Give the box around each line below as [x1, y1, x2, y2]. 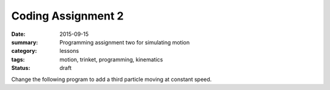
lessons [59, 47, 79, 55]
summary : [11, 38, 38, 46]
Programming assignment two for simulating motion [59, 38, 190, 46]
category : [11, 47, 37, 55]
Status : [11, 64, 31, 72]
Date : [11, 30, 26, 38]
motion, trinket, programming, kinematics [59, 55, 163, 63]
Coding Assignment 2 [11, 9, 124, 22]
